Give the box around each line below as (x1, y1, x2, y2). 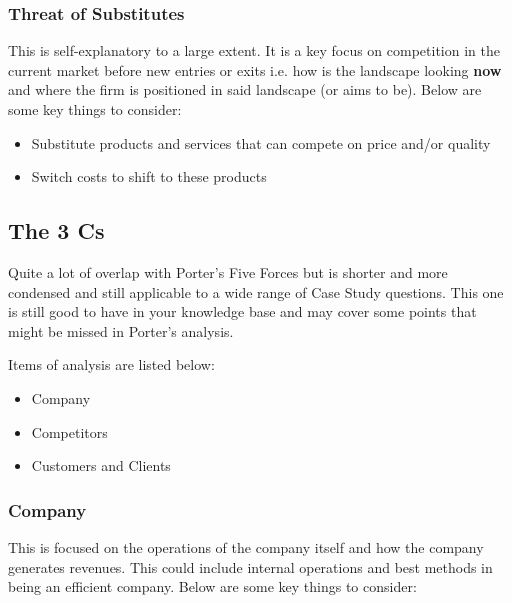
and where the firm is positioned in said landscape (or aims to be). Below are (8, 79, 482, 100)
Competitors (31, 421, 108, 442)
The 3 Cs (8, 215, 105, 246)
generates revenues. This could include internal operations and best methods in (8, 556, 493, 577)
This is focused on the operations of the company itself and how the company (8, 536, 484, 557)
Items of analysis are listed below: (8, 354, 215, 375)
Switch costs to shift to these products (31, 166, 267, 187)
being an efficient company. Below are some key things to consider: (8, 576, 417, 597)
